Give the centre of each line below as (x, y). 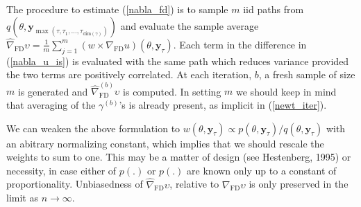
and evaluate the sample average (190, 25)
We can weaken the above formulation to (93, 128)
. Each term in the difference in (240, 44)
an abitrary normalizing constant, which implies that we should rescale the (165, 143)
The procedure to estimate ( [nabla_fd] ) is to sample (117, 9)
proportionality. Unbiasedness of (75, 184)
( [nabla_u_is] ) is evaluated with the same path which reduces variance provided (178, 61)
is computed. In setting (172, 91)
